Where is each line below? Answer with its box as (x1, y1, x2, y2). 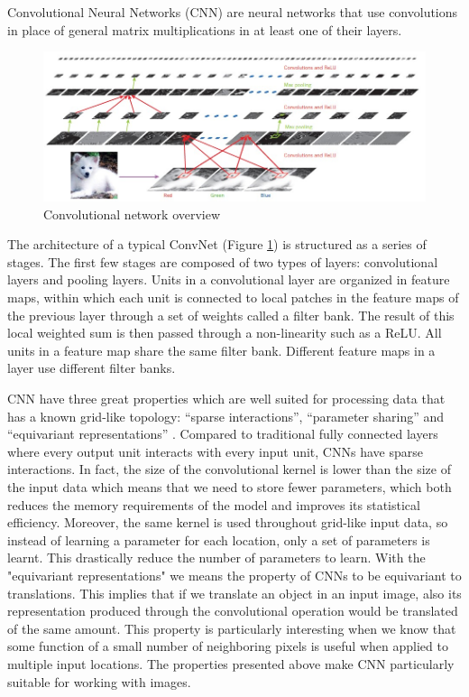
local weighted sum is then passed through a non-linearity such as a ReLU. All (7, 323, 442, 342)
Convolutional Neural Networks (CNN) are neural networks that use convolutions (7, 3, 458, 21)
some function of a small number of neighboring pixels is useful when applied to (7, 637, 448, 655)
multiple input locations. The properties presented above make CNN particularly (7, 654, 455, 673)
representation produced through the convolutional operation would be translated (7, 601, 458, 620)
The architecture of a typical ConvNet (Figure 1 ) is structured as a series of (7, 235, 427, 254)
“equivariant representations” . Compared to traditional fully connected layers (7, 424, 438, 443)
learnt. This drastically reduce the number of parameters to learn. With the (7, 548, 426, 567)
